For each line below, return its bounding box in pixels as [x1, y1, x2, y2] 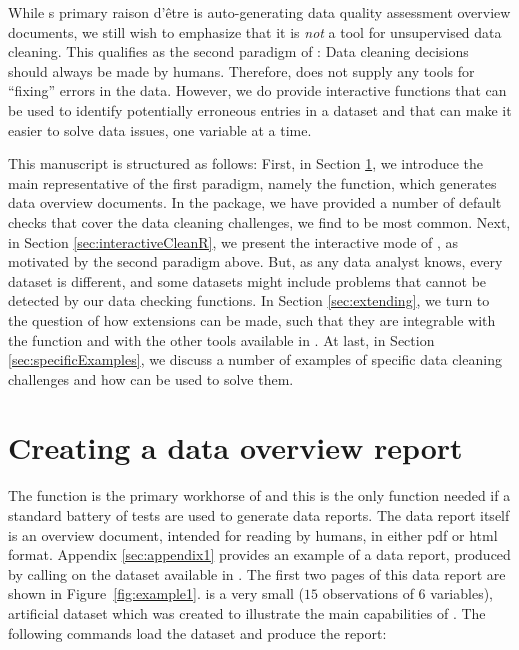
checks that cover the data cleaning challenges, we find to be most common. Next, [8, 211, 511, 232]
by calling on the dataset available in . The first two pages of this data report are [8, 563, 506, 584]
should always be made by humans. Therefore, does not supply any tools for [8, 60, 475, 81]
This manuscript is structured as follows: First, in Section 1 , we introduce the [8, 153, 483, 174]
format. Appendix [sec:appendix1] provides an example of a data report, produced [8, 544, 511, 565]
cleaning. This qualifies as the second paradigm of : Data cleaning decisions [8, 41, 469, 62]
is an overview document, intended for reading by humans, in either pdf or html [8, 524, 498, 545]
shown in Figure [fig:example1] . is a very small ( [8, 583, 305, 604]
